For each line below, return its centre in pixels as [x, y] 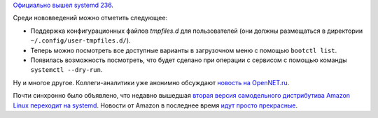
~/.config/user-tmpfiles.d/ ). [80, 40]
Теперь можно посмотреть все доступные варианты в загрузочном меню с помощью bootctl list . [184, 50]
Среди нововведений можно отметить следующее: [90, 18]
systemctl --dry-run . [66, 70]
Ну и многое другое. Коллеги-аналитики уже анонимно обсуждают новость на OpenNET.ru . [151, 82]
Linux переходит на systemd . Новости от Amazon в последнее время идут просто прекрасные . [155, 105]
